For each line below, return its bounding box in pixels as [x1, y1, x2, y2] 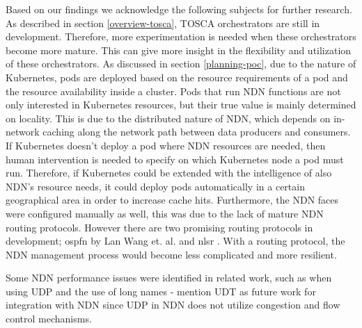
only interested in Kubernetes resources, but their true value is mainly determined [6, 97, 356, 112]
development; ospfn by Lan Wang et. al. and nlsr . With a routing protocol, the [6, 233, 345, 248]
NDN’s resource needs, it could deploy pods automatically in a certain [6, 179, 305, 193]
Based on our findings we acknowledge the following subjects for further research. [6, 2, 352, 16]
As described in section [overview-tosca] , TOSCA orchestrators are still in [6, 15, 320, 30]
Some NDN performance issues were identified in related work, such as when [6, 270, 332, 285]
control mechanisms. [6, 311, 92, 326]
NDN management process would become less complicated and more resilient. [6, 247, 337, 261]
